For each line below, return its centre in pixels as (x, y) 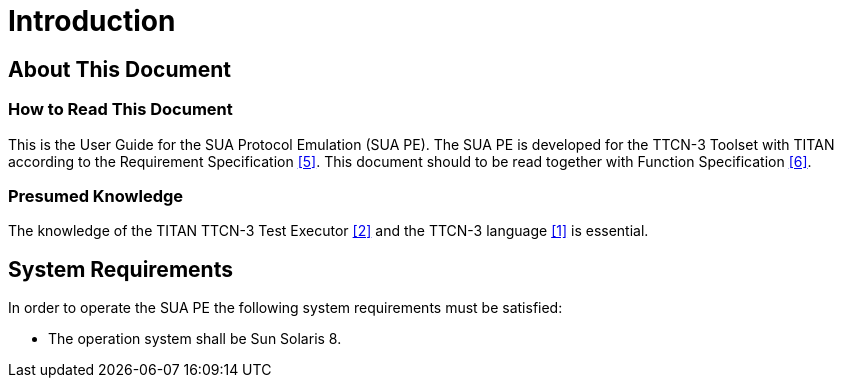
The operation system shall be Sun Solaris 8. (195, 339)
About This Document (119, 69)
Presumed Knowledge (96, 195)
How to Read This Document (120, 109)
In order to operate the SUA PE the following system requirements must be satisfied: (285, 308)
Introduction (92, 21)
